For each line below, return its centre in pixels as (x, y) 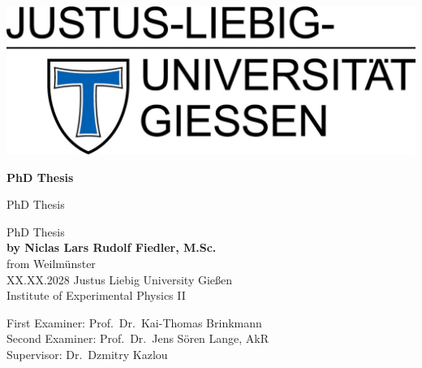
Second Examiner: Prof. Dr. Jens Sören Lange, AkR (138, 338)
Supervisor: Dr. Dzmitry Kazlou (87, 355)
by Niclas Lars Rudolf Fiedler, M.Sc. (112, 247)
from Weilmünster (51, 264)
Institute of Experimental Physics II (96, 295)
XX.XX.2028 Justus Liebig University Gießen (120, 279)
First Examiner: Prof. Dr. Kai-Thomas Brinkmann (134, 322)
